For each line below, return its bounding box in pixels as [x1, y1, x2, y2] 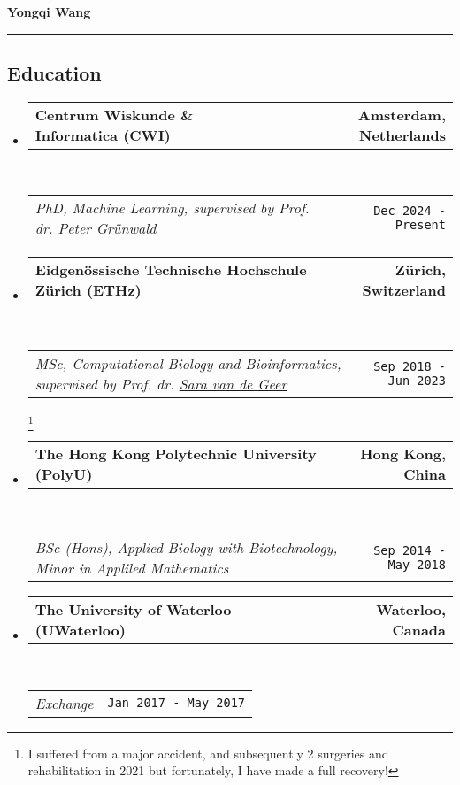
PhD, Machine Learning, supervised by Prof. [34, 197, 310, 219]
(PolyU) [34, 464, 93, 485]
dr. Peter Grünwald [34, 218, 157, 239]
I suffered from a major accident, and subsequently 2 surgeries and [27, 743, 389, 762]
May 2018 [387, 557, 446, 572]
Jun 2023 [387, 373, 446, 388]
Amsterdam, [357, 104, 446, 125]
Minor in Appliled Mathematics [34, 557, 229, 578]
